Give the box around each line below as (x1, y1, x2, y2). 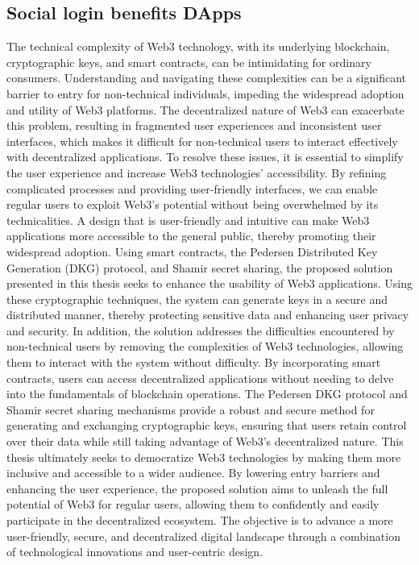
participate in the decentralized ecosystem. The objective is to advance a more (6, 512, 393, 529)
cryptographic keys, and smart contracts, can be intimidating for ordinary (6, 53, 371, 70)
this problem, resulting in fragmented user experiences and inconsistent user (6, 117, 382, 134)
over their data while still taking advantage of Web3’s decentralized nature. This (6, 433, 404, 450)
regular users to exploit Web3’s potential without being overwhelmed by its (6, 196, 379, 213)
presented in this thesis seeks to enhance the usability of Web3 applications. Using (6, 275, 413, 292)
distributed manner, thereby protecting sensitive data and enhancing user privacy (6, 306, 409, 323)
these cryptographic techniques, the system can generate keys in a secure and (6, 290, 388, 307)
